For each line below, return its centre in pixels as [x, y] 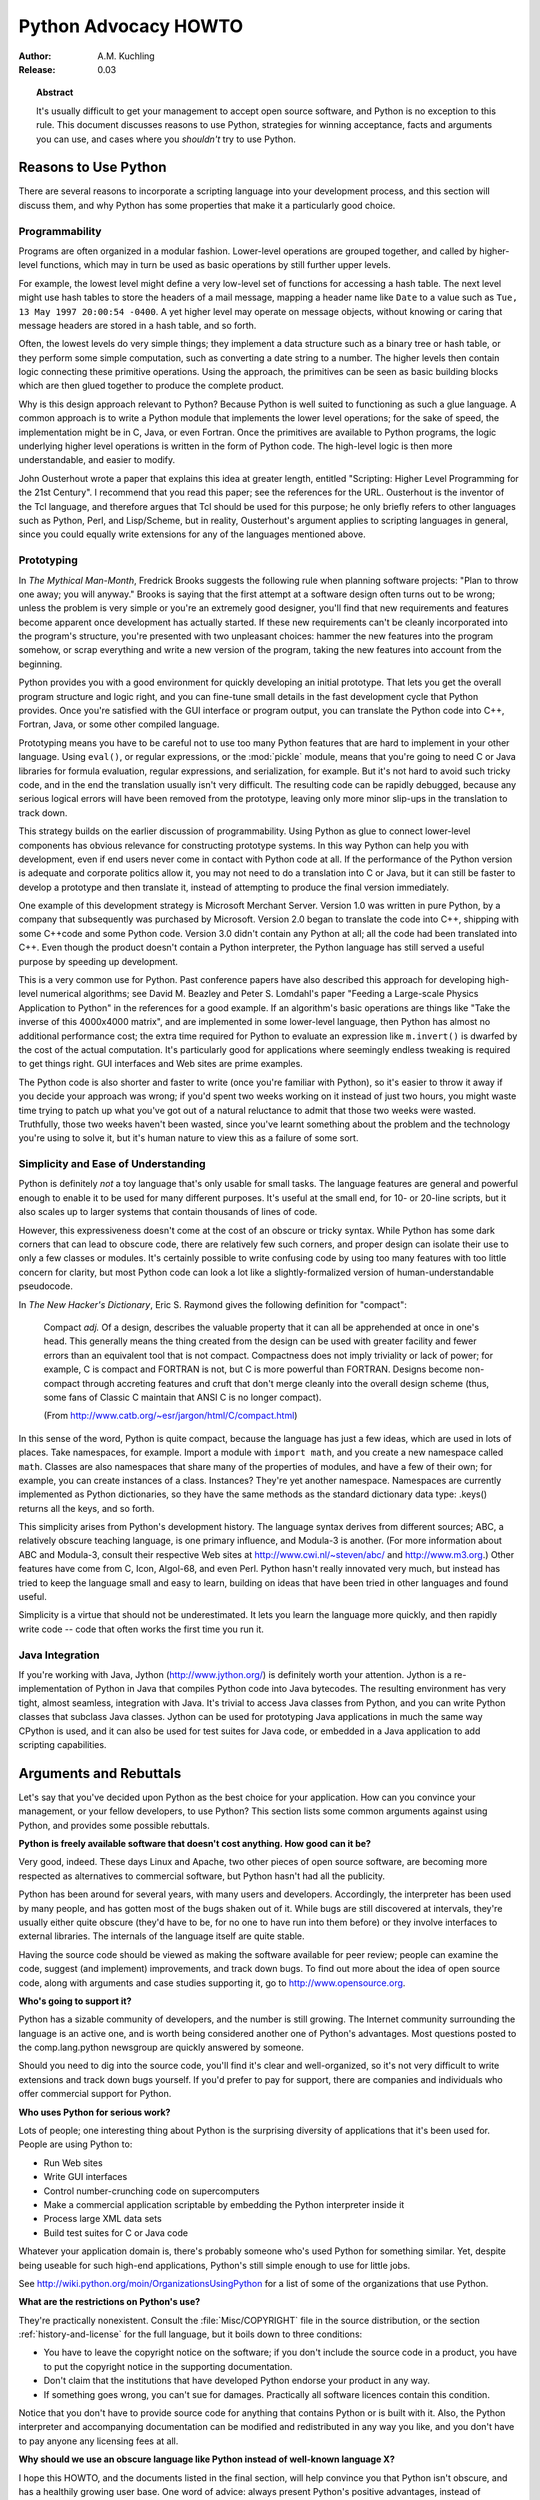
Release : [37, 69]
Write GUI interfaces [85, 2177]
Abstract [55, 92]
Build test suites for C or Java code [116, 2232]
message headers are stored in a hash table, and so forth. [137, 325]
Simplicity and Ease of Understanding [112, 1164]
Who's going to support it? [75, 2001]
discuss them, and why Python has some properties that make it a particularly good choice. [207, 205]
